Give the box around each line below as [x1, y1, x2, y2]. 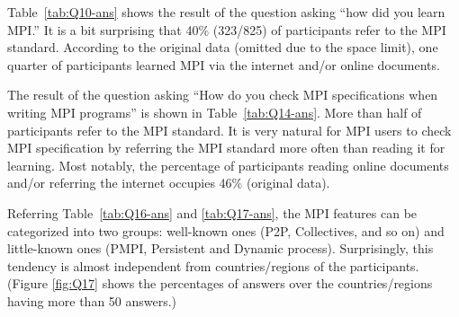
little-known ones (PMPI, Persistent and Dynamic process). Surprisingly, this [7, 239, 434, 258]
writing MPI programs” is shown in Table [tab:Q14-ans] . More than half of [7, 102, 422, 121]
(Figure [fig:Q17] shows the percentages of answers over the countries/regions [7, 274, 433, 293]
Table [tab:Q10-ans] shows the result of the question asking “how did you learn [7, 3, 445, 21]
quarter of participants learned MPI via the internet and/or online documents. [7, 55, 440, 74]
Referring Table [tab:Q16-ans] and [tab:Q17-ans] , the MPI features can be [7, 203, 418, 222]
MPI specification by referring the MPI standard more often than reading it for [7, 138, 445, 157]
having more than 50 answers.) [7, 291, 177, 310]
